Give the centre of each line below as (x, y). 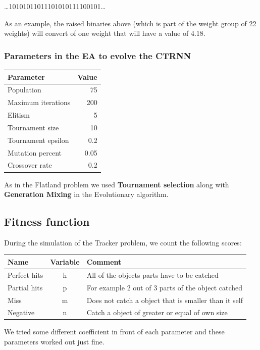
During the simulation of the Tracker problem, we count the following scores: (123, 242)
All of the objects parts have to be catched (152, 274)
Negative (21, 312)
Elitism (19, 115)
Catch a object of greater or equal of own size (157, 312)
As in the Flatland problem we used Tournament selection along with (117, 184)
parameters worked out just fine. (54, 342)
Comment (104, 261)
